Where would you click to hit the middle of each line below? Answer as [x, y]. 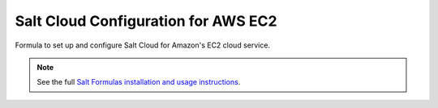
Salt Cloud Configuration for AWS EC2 [146, 21]
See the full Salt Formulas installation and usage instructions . [139, 82]
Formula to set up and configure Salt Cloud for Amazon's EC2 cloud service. [143, 45]
